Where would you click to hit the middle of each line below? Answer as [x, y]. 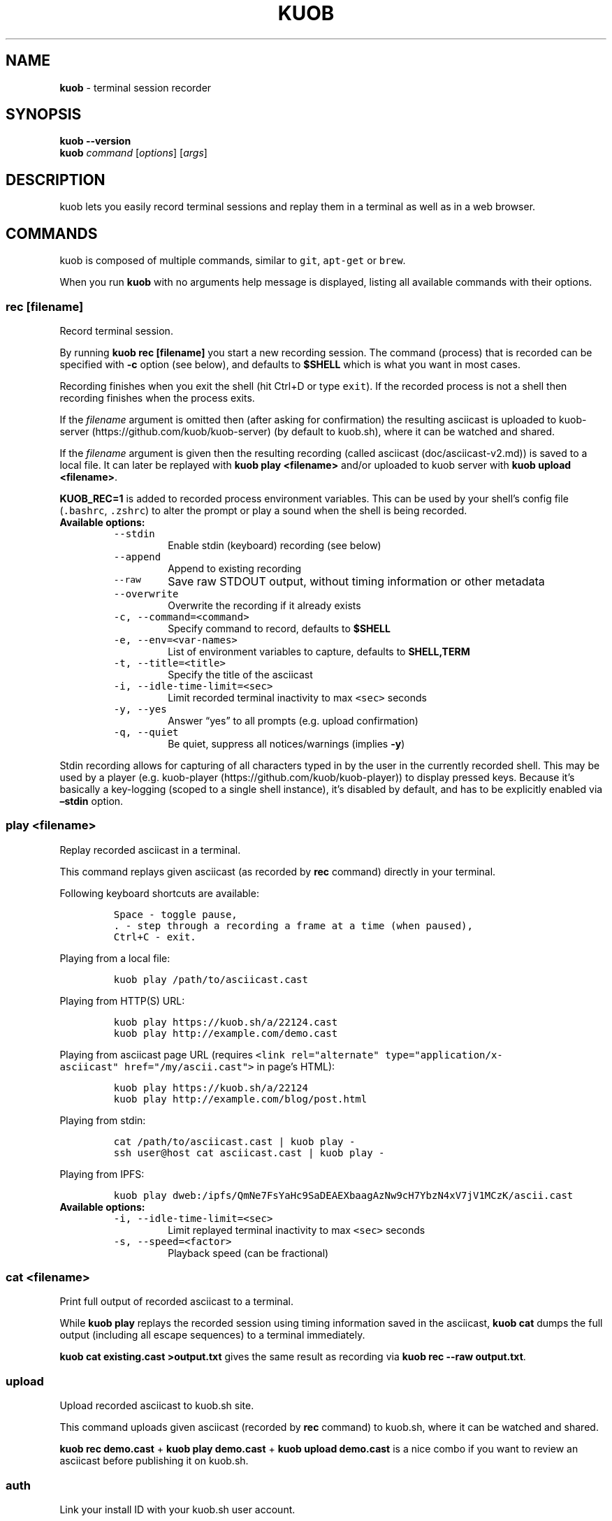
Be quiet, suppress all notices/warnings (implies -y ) [286, 743]
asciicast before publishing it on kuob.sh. [154, 1461]
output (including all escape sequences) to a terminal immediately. [212, 1335]
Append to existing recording [235, 568]
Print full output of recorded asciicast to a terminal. [176, 1302]
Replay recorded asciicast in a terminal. [150, 850]
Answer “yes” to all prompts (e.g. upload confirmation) [293, 720]
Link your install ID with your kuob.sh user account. [177, 1509]
